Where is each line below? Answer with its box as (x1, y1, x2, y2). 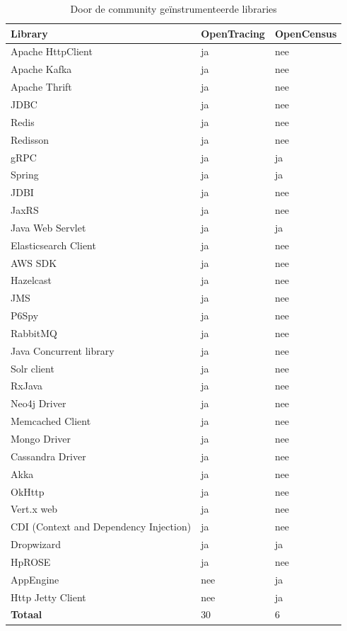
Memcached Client (11, 414, 91, 428)
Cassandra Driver (11, 448, 86, 463)
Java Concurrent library (11, 343, 114, 358)
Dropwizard (11, 537, 61, 552)
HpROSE (11, 554, 51, 569)
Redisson (11, 132, 49, 147)
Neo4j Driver (11, 396, 66, 411)
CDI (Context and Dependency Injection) (11, 519, 192, 534)
